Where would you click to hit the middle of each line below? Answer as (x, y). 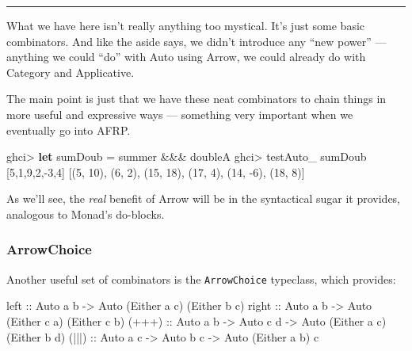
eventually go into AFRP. (69, 130)
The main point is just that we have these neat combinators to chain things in (196, 99)
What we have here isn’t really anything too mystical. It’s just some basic (186, 25)
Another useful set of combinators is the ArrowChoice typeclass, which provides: (201, 279)
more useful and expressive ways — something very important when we (180, 114)
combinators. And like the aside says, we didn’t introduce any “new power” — (196, 41)
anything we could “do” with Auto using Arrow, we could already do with (186, 57)
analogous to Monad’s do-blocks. (86, 214)
